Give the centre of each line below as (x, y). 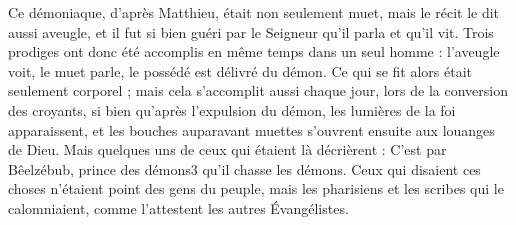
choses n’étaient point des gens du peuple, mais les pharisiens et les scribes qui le (256, 188)
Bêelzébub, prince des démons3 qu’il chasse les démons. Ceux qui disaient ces (244, 168)
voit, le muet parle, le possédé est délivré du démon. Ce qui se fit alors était (240, 70)
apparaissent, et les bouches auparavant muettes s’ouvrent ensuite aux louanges (251, 129)
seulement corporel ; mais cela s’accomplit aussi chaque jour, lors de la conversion (258, 90)
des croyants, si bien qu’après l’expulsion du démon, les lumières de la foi (232, 109)
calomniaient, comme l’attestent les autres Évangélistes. (178, 207)
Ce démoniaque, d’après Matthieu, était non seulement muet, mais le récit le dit (254, 12)
